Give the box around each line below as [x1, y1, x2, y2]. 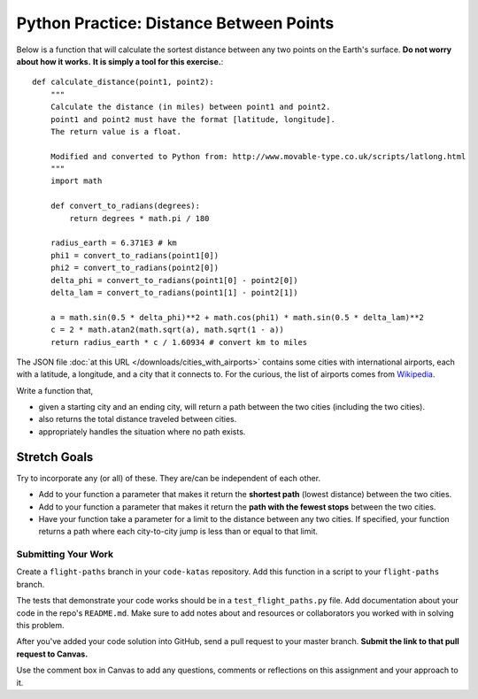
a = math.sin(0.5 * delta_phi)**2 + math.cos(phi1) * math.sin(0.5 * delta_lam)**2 [50, 312, 425, 322]
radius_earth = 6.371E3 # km [50, 238, 177, 248]
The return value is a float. [50, 127, 181, 136]
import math [50, 176, 103, 186]
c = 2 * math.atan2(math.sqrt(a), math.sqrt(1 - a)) [50, 325, 285, 335]
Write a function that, [16, 385, 94, 396]
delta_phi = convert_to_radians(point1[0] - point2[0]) [50, 275, 298, 285]
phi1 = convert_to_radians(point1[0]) [50, 250, 220, 260]
